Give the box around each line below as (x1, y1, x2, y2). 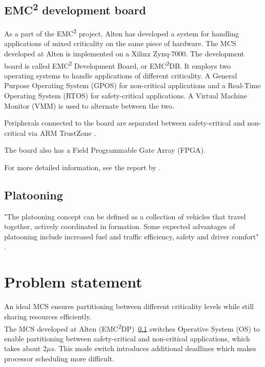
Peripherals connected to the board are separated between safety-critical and (4, 117, 245, 128)
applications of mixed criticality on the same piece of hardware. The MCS (4, 38, 236, 49)
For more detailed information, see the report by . (4, 162, 161, 173)
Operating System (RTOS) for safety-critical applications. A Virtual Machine (4, 90, 247, 101)
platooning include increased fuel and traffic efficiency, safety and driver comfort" (4, 231, 259, 242)
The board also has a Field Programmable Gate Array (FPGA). (4, 145, 206, 155)
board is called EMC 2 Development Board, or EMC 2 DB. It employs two (4, 58, 231, 71)
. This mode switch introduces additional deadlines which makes (54, 343, 256, 354)
